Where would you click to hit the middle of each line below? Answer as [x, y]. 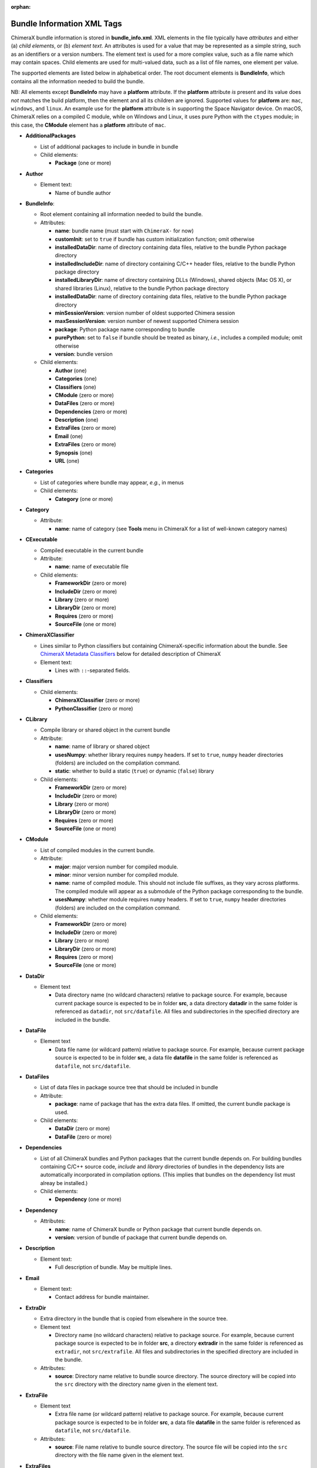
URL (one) [67, 461]
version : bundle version [84, 354]
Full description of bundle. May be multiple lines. [114, 1267]
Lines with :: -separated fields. [92, 671]
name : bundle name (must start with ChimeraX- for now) [124, 231]
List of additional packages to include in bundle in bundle [109, 146]
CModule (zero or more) [85, 395]
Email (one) [69, 436]
